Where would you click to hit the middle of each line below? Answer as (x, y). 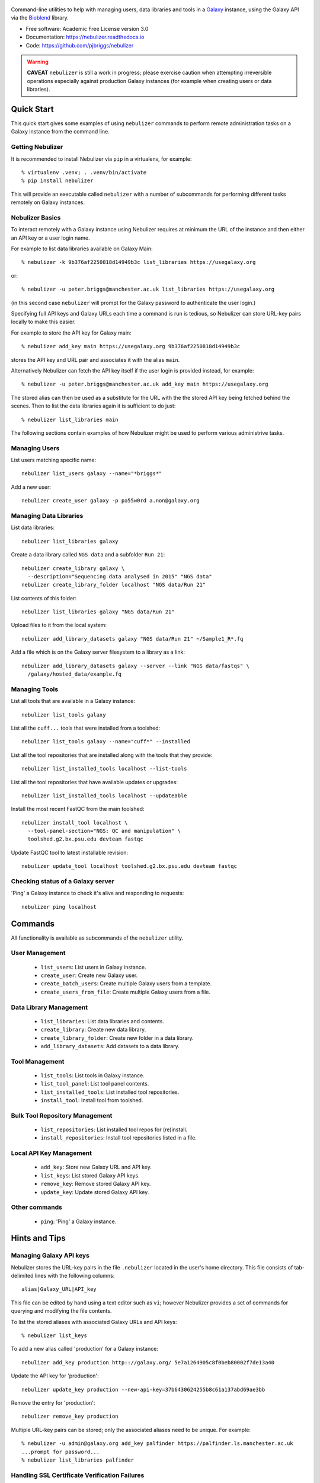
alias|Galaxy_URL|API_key (59, 1289)
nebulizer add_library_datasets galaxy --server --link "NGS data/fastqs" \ (136, 666)
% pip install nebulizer (57, 181)
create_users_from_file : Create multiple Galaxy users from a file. (125, 992)
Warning (38, 62)
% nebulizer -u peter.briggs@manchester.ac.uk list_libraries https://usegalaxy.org (148, 289)
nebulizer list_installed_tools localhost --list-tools (104, 769)
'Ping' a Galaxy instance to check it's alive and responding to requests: (97, 893)
